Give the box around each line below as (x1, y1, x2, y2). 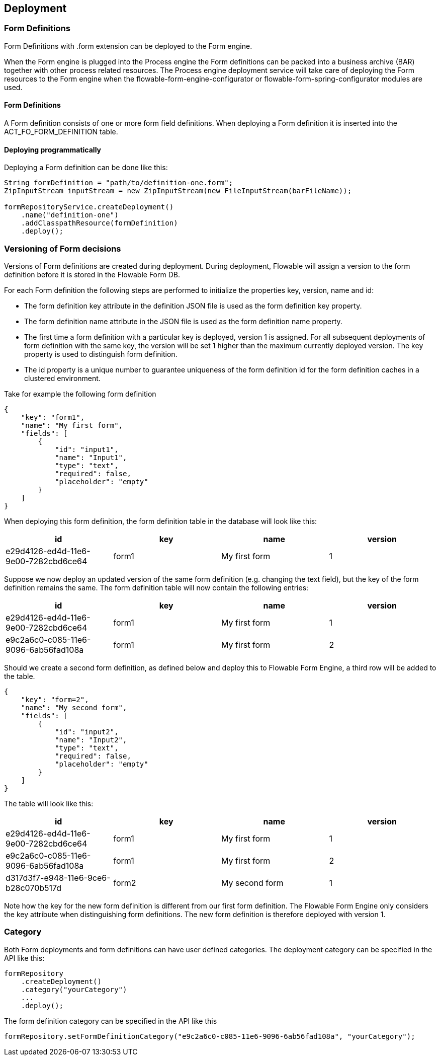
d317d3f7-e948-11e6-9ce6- (6, 872, 111, 883)
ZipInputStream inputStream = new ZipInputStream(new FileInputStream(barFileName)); (4, 187, 352, 195)
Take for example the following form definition (4, 389, 156, 398)
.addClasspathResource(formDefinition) (21, 219, 178, 228)
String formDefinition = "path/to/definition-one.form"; (4, 179, 233, 187)
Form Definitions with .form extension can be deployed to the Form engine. (4, 41, 252, 50)
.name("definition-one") (21, 211, 119, 219)
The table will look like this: (4, 799, 94, 808)
